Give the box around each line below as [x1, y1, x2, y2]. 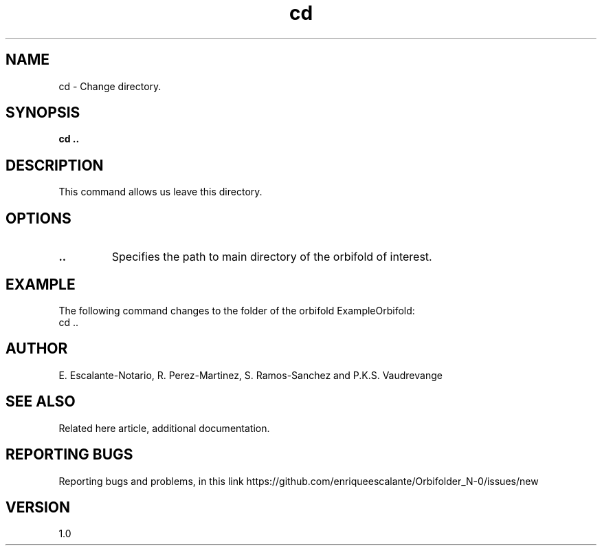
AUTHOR [5, 340, 68, 358]
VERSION [5, 498, 71, 516]
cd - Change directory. [58, 80, 161, 92]
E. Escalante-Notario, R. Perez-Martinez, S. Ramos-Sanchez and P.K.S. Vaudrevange [58, 369, 443, 381]
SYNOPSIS [5, 104, 80, 122]
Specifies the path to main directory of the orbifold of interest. [111, 250, 432, 264]
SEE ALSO [5, 393, 76, 411]
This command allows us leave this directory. [58, 186, 263, 198]
